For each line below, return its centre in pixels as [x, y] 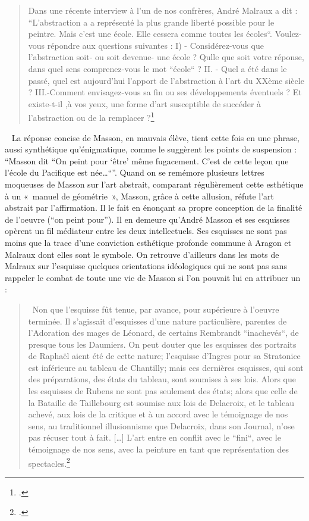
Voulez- [288, 34]
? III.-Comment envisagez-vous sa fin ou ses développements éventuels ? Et [165, 92]
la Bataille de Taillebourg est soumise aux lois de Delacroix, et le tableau [161, 402]
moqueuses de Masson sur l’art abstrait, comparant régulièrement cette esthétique [154, 184]
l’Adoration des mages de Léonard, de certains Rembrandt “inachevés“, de [163, 333]
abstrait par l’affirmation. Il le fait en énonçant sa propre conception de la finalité [154, 208]
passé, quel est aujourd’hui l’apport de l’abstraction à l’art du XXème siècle [166, 80]
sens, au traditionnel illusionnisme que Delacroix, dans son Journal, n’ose [161, 425]
